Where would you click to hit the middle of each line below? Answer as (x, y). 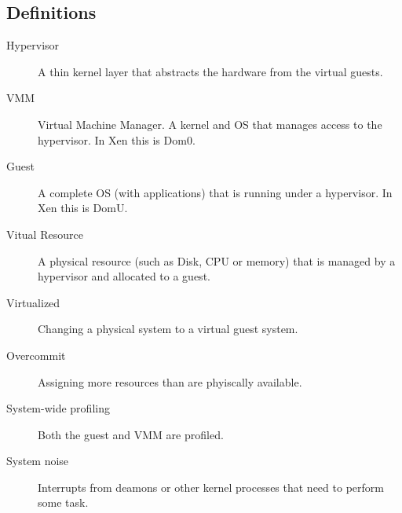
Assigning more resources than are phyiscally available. (170, 381)
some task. (63, 502)
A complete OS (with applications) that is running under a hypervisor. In (215, 192)
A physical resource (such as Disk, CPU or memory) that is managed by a (217, 260)
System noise (38, 461)
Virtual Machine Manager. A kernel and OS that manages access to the (210, 124)
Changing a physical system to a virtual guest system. (168, 329)
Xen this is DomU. (83, 208)
